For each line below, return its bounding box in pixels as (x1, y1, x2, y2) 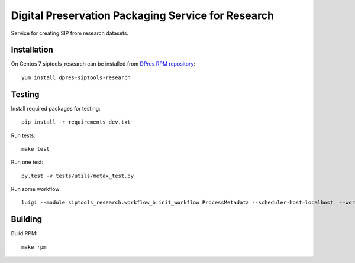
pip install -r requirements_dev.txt (21, 119, 131, 125)
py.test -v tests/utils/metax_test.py (21, 172, 134, 179)
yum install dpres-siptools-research (21, 74, 131, 81)
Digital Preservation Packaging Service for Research (11, 9, 275, 22)
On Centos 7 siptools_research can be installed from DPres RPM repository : (11, 60, 195, 67)
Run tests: (11, 132, 35, 139)
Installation (11, 45, 53, 55)
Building (11, 215, 43, 225)
